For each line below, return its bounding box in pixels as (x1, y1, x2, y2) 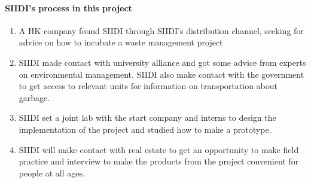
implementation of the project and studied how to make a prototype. (19, 123, 272, 135)
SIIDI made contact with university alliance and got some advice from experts (19, 56, 306, 68)
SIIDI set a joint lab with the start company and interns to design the (19, 111, 276, 124)
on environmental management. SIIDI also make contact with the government (19, 68, 304, 80)
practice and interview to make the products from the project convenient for (19, 155, 299, 167)
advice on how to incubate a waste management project (19, 36, 223, 48)
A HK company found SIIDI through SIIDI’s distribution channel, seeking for (19, 24, 304, 36)
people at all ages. (19, 166, 85, 179)
